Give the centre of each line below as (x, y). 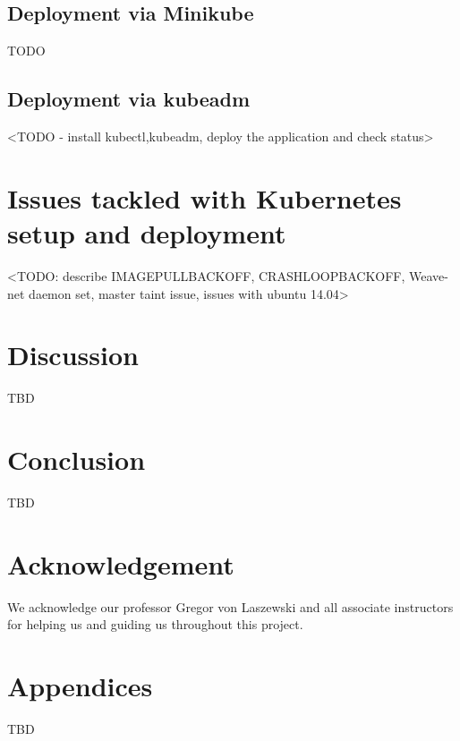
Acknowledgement (121, 563)
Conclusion (77, 459)
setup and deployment (147, 232)
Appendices (80, 686)
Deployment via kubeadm (129, 99)
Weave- (429, 275)
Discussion (73, 355)
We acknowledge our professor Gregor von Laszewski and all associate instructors (230, 606)
